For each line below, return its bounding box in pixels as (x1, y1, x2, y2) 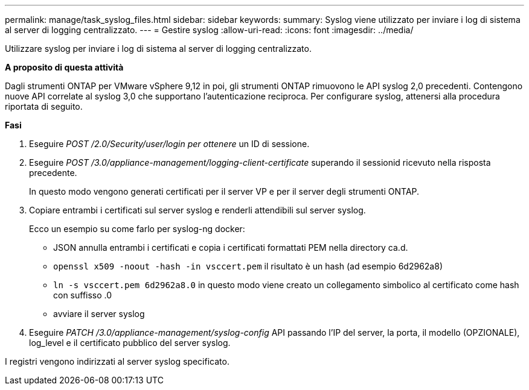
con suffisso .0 (53, 290, 112, 300)
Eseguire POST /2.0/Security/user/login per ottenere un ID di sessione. (29, 139, 310, 149)
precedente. (29, 168, 77, 178)
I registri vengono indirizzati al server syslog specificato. (5, 356, 229, 366)
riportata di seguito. (5, 101, 83, 112)
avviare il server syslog (53, 309, 145, 319)
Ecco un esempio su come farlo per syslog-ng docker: (29, 224, 245, 234)
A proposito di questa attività (5, 62, 124, 72)
